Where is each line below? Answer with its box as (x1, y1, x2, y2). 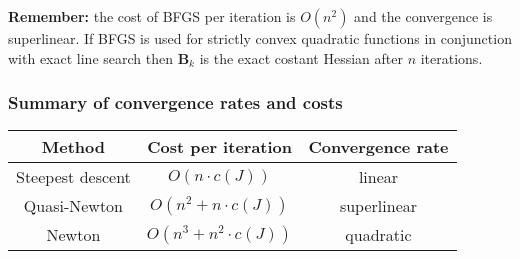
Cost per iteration (147, 135, 293, 159)
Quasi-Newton (23, 194, 124, 218)
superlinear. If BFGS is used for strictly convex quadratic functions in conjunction (8, 28, 512, 48)
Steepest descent (16, 165, 131, 189)
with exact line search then (8, 47, 173, 68)
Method (41, 135, 106, 159)
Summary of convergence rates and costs (8, 90, 343, 115)
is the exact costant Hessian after (199, 47, 403, 68)
